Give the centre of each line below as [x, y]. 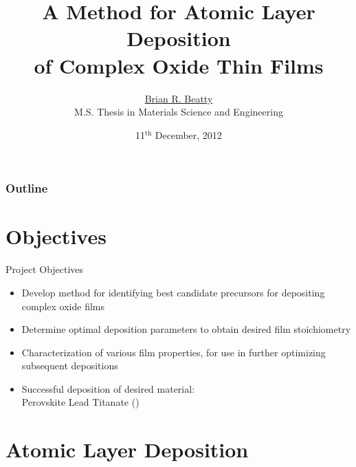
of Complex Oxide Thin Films [179, 65]
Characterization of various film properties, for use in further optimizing [174, 352]
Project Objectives [45, 269]
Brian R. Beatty [179, 98]
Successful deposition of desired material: [108, 388]
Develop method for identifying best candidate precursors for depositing [173, 292]
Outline [27, 188]
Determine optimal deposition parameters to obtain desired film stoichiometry [186, 329]
